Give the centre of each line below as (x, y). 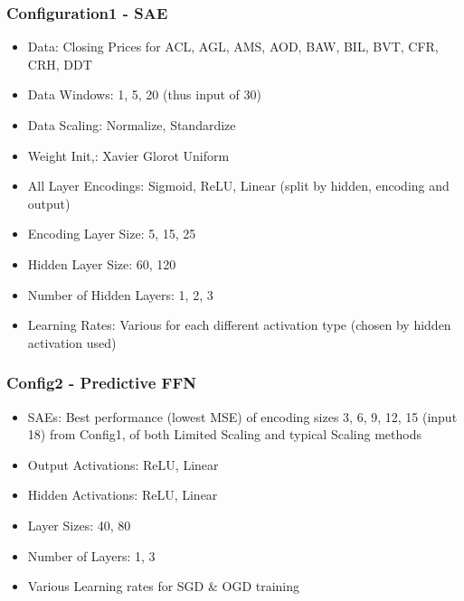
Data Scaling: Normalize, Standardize (132, 125)
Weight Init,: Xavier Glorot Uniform (128, 155)
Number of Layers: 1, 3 (91, 555)
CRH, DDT (60, 64)
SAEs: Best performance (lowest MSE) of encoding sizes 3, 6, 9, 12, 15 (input (242, 416)
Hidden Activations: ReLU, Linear (123, 495)
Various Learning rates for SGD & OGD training (164, 586)
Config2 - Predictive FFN (102, 383)
